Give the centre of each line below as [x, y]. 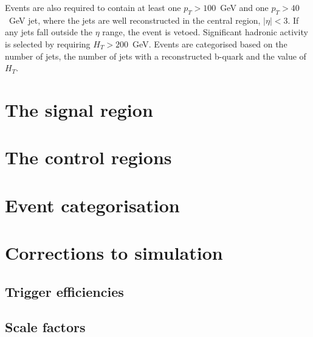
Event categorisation [92, 205]
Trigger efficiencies [64, 291]
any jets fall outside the [49, 32]
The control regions [88, 157]
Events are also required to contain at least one [93, 7]
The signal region [79, 109]
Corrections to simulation [114, 253]
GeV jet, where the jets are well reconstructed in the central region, [135, 20]
